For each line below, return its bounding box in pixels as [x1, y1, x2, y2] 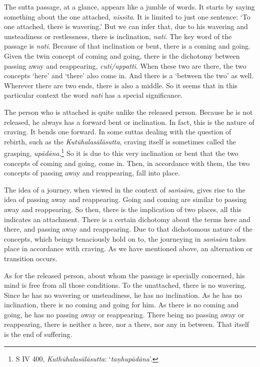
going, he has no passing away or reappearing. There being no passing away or [4, 309, 244, 319]
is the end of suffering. [4, 329, 72, 339]
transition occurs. [4, 253, 57, 263]
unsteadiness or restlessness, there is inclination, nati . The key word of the [4, 31, 232, 41]
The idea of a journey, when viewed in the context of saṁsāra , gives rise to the [4, 184, 245, 195]
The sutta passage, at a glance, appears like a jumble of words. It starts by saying [4, 2, 255, 12]
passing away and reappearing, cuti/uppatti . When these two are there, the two [4, 60, 246, 71]
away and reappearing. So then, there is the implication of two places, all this [4, 204, 241, 214]
